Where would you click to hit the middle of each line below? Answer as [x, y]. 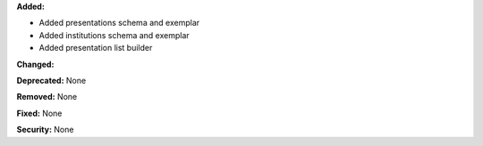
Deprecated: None [51, 80]
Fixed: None [39, 113]
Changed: [35, 64]
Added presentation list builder [96, 48]
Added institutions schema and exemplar [114, 35]
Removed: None [47, 97]
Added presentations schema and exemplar [119, 23]
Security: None [45, 130]
